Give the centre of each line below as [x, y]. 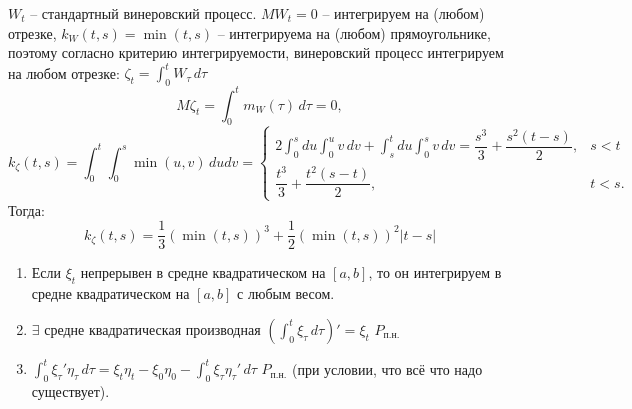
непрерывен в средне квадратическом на [203, 272]
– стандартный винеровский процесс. [143, 13]
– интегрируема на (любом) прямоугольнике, [354, 32]
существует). [70, 391]
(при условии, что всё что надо [387, 368]
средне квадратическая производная [152, 328]
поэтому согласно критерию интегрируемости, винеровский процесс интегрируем [256, 52]
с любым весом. [286, 293]
